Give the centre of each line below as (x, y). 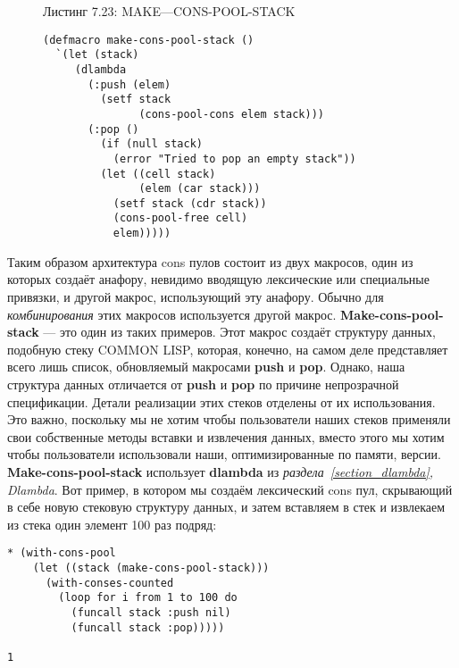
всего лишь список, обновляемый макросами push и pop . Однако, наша (206, 367)
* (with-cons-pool (62, 553)
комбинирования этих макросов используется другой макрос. (172, 314)
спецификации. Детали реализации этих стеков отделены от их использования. (221, 401)
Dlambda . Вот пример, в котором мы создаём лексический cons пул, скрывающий (230, 489)
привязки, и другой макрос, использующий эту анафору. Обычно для (196, 296)
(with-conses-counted (109, 583)
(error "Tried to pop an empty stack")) (234, 159)
